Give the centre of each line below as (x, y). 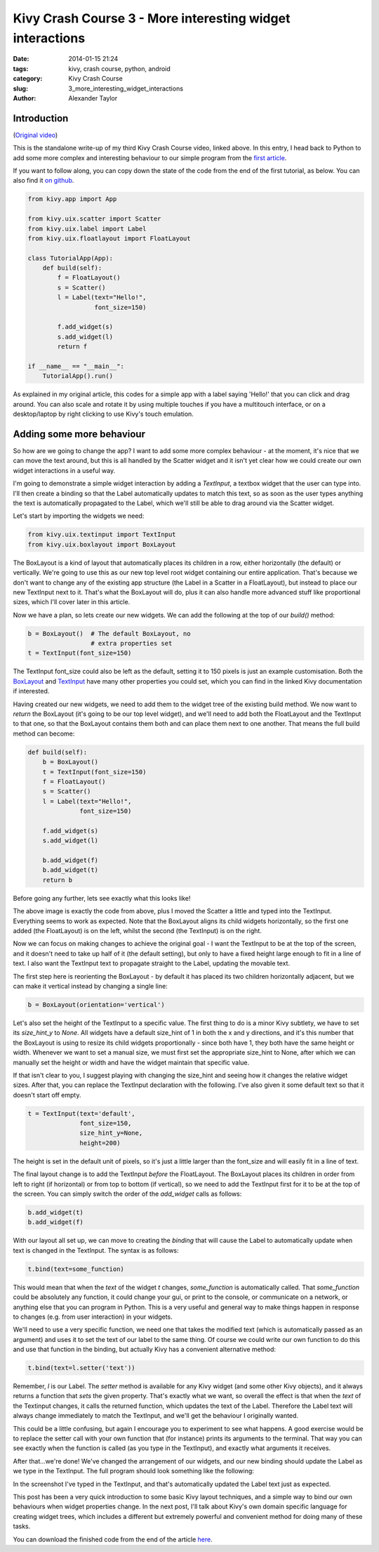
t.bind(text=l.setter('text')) (82, 1368)
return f (72, 347)
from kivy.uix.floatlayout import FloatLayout (109, 238)
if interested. (31, 691)
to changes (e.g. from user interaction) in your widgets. (93, 1317)
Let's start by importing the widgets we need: (79, 516)
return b (58, 880)
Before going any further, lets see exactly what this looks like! (102, 898)
